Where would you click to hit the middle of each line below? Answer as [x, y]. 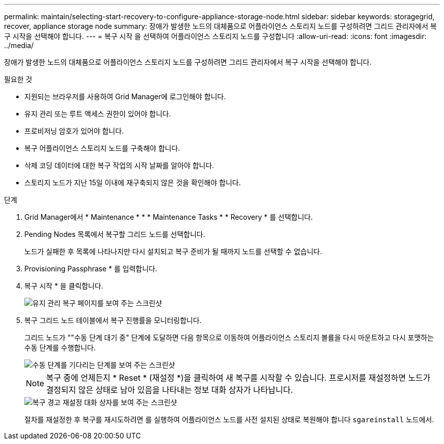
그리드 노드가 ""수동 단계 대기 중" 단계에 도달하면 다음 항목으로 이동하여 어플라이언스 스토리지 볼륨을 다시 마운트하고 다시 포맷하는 [229, 337]
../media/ [19, 45]
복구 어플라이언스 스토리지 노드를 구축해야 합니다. [102, 148]
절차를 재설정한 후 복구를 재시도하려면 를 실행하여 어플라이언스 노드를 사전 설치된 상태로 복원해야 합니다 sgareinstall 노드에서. [229, 419]
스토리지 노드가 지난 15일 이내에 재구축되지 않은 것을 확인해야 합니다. [133, 183]
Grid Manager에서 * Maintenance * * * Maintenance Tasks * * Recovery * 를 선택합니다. [169, 217]
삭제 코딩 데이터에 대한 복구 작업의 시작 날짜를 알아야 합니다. [119, 165]
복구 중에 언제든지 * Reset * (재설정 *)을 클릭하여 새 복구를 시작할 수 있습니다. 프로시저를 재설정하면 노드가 [238, 378]
